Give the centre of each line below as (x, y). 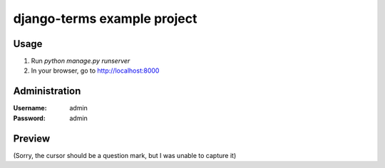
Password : (29, 118)
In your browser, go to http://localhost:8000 (95, 70)
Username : (30, 108)
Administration (47, 91)
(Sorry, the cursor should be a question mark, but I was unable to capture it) (125, 155)
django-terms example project (105, 19)
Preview (32, 138)
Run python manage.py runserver (81, 61)
